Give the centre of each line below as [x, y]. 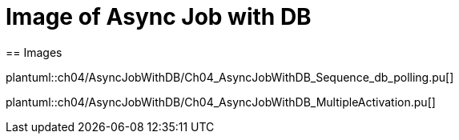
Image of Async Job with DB [159, 17]
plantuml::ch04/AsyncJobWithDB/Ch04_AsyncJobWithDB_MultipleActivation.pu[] [221, 102]
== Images [34, 52]
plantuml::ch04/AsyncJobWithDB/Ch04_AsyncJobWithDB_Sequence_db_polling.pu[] [230, 77]
